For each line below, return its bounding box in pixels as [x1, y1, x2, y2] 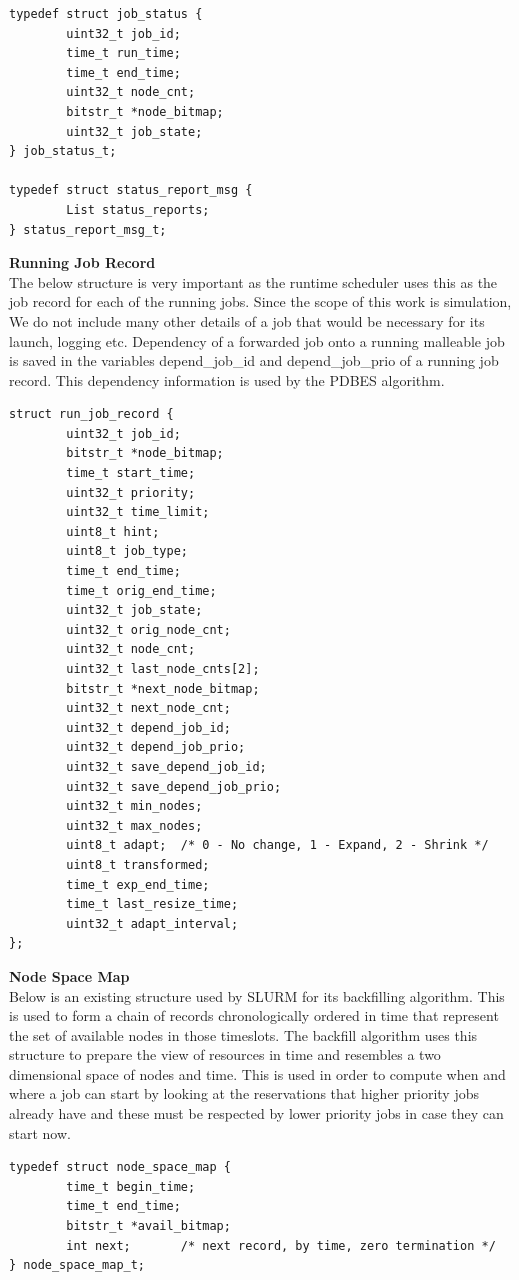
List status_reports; [66, 202, 210, 217]
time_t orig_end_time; [66, 583, 217, 598]
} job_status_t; [9, 144, 117, 159]
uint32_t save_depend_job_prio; [66, 779, 282, 794]
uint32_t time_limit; [66, 505, 210, 520]
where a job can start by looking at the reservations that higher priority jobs [9, 1083, 479, 1104]
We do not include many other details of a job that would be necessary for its [9, 310, 485, 331]
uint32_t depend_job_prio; [66, 740, 246, 755]
